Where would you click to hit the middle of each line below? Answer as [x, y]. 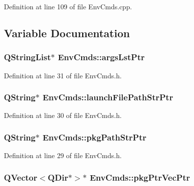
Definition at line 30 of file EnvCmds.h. [63, 115]
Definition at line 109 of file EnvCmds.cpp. [68, 6]
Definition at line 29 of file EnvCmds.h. [63, 155]
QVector [21, 177]
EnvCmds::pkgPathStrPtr [95, 137]
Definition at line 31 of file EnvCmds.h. [63, 75]
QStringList [28, 57]
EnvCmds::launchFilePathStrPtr [108, 97]
